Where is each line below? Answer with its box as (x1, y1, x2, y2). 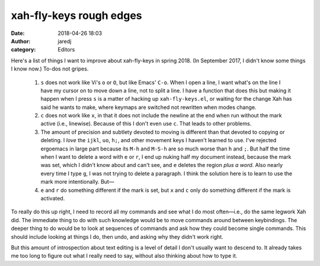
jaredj (57, 37, 72, 44)
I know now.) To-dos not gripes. (11, 65, 89, 72)
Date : (11, 30, 25, 37)
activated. (40, 194, 65, 201)
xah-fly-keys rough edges (11, 9, 142, 22)
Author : (11, 37, 31, 44)
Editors (57, 46, 75, 53)
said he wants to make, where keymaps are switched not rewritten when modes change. (40, 104, 257, 111)
